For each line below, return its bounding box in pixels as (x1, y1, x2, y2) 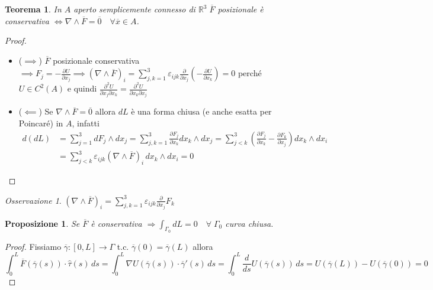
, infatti (72, 117, 100, 129)
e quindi (67, 82, 97, 95)
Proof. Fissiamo (5, 240, 62, 252)
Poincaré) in (18, 117, 63, 129)
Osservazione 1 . (5, 194, 62, 206)
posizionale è (217, 3, 264, 15)
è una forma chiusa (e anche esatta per (131, 105, 272, 118)
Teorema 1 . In (5, 3, 62, 15)
